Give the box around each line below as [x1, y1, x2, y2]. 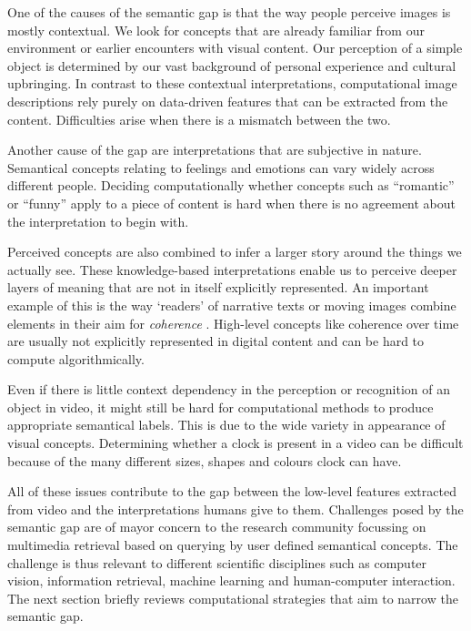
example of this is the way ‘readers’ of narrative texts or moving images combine [7, 295, 456, 314]
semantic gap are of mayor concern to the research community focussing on [7, 517, 426, 536]
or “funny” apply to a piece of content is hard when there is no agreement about [7, 193, 456, 212]
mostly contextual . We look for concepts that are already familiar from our [7, 20, 425, 39]
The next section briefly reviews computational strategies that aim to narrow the [7, 588, 458, 607]
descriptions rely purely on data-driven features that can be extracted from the [7, 91, 448, 110]
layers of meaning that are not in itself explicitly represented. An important [7, 278, 429, 297]
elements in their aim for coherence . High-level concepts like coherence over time [7, 313, 459, 332]
